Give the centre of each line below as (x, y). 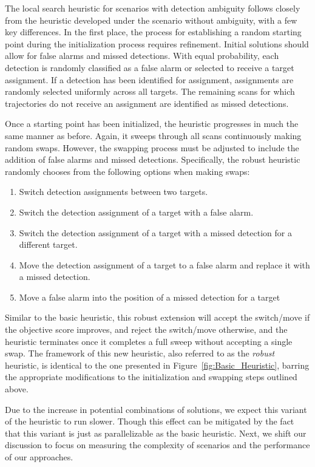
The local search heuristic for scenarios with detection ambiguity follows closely (153, 8)
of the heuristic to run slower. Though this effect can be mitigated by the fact (150, 421)
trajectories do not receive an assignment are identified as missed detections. (147, 103)
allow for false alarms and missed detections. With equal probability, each (142, 56)
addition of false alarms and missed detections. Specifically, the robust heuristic (153, 159)
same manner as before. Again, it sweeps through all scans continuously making (153, 135)
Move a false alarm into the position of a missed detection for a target (150, 297)
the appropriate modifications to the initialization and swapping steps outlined (151, 377)
